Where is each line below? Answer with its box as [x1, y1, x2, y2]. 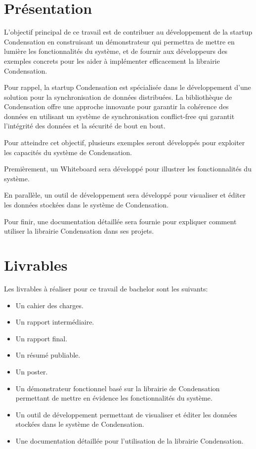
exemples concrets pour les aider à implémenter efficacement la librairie [4, 55, 220, 66]
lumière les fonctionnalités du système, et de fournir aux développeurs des [4, 46, 228, 56]
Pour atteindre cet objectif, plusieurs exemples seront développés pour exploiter [4, 137, 245, 148]
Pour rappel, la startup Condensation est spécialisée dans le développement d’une [4, 82, 251, 92]
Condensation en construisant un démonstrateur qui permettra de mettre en [4, 36, 235, 46]
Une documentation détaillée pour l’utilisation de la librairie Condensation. [15, 435, 244, 446]
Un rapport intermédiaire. [15, 317, 94, 327]
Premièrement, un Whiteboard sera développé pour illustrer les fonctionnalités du [4, 163, 252, 174]
